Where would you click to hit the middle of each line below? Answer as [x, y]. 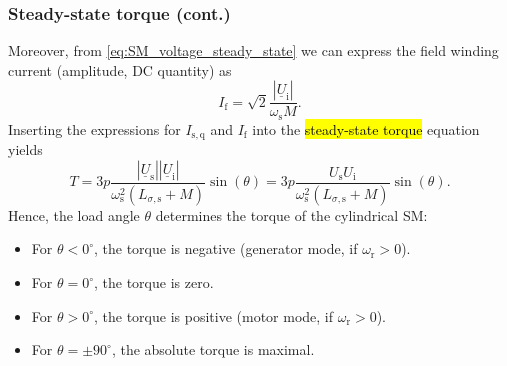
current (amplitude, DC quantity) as [120, 69]
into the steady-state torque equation [366, 128]
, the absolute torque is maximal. [213, 349]
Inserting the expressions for [94, 128]
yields [25, 149]
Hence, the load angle [74, 214]
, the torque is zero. [154, 282]
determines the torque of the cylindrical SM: [291, 214]
